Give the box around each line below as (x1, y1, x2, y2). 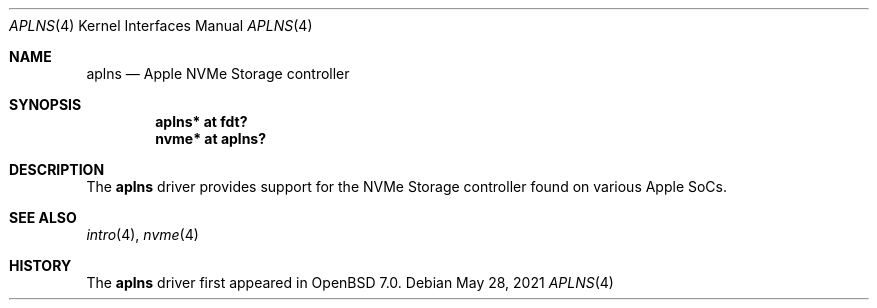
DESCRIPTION (9, 161, 105, 178)
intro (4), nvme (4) (86, 226, 199, 243)
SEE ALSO (9, 209, 77, 226)
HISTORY (9, 257, 72, 274)
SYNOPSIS (9, 96, 82, 113)
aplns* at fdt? (155, 113, 248, 130)
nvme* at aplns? (155, 130, 267, 147)
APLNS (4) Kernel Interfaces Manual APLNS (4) (9, 17, 313, 34)
